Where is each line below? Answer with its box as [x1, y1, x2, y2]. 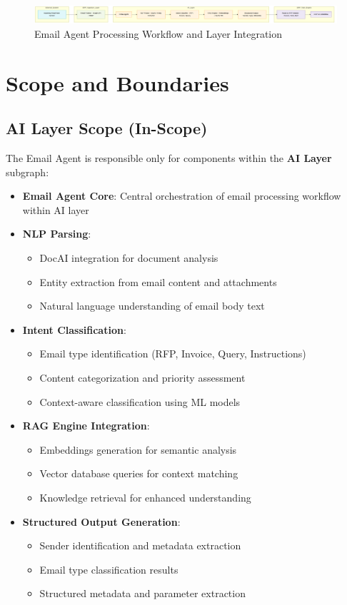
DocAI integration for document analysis [39, 250, 218, 265]
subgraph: [6, 164, 49, 179]
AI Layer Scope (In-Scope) [6, 117, 208, 139]
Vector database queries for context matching [39, 466, 238, 481]
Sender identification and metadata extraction [39, 538, 241, 553]
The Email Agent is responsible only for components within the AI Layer [6, 151, 332, 166]
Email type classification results [39, 561, 178, 576]
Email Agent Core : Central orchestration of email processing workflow [22, 188, 341, 203]
